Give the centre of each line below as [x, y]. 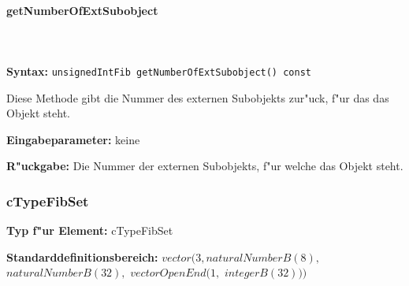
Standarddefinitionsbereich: [82, 256]
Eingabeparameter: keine [73, 139]
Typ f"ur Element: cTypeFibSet [90, 230]
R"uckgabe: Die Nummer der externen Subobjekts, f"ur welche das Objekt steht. [205, 166]
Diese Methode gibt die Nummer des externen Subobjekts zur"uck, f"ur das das [198, 97]
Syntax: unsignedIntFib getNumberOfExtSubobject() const [159, 71]
